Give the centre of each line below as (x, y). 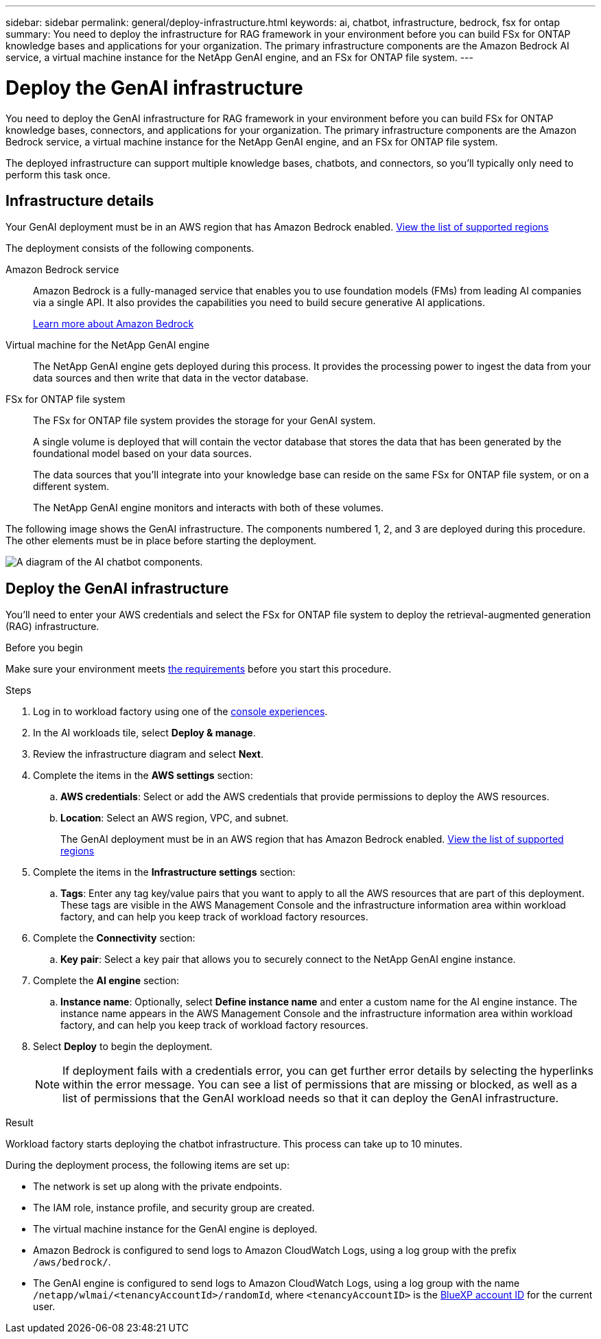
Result (20, 1123)
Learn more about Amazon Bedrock (114, 324)
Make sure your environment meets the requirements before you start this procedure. (199, 669)
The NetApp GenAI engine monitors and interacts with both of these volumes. (208, 508)
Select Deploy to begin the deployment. (123, 1047)
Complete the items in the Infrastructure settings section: (164, 872)
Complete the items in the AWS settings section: (143, 776)
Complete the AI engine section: (106, 981)
